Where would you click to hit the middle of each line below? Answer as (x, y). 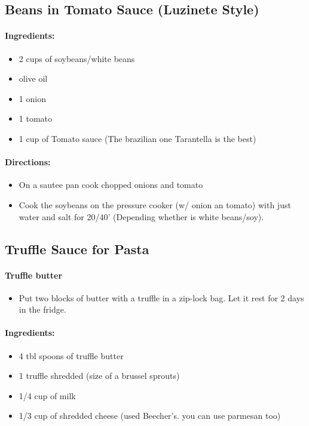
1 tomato (36, 118)
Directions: (28, 162)
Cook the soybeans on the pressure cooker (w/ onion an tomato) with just (155, 204)
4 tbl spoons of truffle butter (71, 355)
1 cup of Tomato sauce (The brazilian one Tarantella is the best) (137, 138)
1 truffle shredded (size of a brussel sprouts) (99, 376)
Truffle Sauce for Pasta (77, 248)
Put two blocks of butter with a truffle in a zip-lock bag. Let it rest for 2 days (161, 297)
